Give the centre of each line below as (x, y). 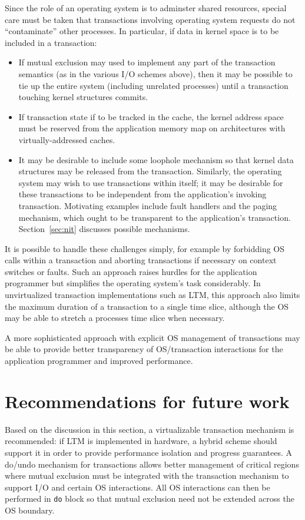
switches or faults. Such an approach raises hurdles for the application (131, 271)
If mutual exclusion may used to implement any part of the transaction (147, 62)
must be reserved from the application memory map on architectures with (152, 128)
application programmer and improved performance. (99, 361)
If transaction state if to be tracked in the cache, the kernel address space (151, 116)
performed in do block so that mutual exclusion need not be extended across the (150, 499)
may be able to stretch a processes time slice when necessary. (115, 318)
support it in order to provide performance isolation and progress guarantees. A (149, 452)
